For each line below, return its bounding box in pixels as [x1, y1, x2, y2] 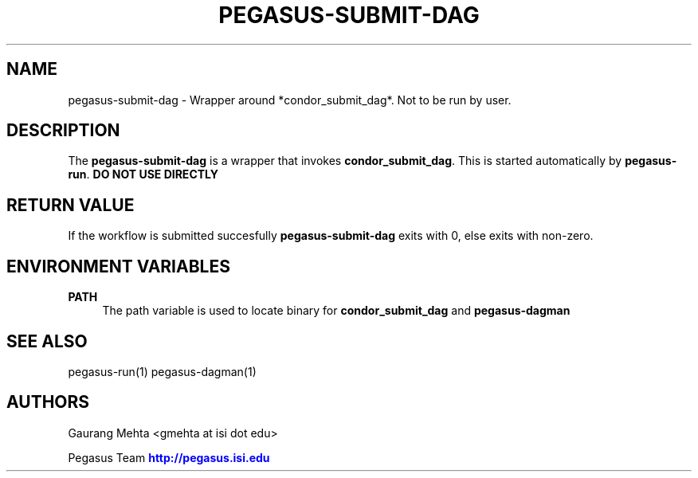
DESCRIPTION [6, 120, 120, 141]
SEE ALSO [6, 331, 88, 351]
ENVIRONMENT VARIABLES [6, 256, 230, 276]
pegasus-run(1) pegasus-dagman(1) [68, 364, 257, 378]
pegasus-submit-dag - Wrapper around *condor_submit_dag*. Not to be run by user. [68, 92, 512, 107]
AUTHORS [6, 392, 90, 413]
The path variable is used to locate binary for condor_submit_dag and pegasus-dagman [102, 304, 571, 318]
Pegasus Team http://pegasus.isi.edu [68, 450, 270, 464]
